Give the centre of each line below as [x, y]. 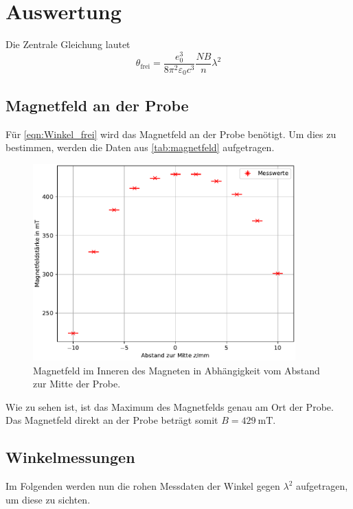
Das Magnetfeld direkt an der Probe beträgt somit [112, 420]
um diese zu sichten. [48, 499]
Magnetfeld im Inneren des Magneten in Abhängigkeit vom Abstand [176, 370]
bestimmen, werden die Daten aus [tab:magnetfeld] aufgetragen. [140, 147]
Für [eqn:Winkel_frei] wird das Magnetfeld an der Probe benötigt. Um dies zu [171, 134]
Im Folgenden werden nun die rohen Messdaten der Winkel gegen [143, 486]
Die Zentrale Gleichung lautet [68, 44]
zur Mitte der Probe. [77, 384]
